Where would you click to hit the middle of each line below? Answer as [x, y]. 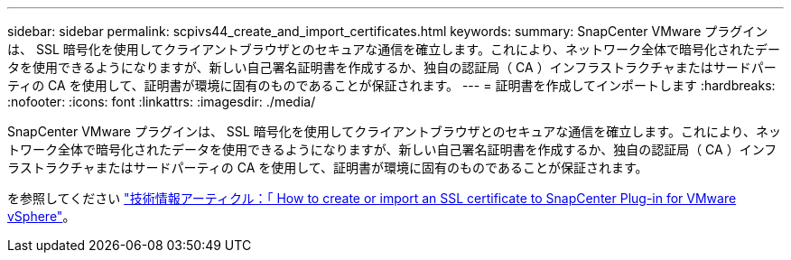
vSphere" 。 [42, 216]
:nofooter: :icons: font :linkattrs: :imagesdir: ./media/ [162, 102]
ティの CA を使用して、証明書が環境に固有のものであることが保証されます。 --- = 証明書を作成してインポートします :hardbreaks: [391, 85]
